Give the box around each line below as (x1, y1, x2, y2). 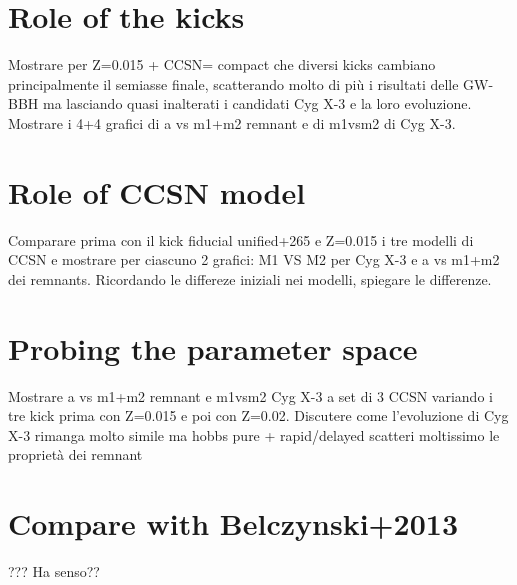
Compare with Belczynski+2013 (8, 503, 458, 544)
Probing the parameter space (8, 327, 418, 368)
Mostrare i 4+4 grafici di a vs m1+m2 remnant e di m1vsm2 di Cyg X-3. (8, 112, 456, 133)
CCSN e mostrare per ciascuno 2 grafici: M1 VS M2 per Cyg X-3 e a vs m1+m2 (8, 249, 500, 270)
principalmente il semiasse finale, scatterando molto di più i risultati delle (8, 73, 459, 94)
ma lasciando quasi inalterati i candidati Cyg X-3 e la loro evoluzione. (42, 93, 472, 114)
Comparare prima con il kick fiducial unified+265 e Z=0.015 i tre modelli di (8, 229, 474, 250)
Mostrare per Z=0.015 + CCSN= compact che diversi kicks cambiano (8, 54, 436, 75)
